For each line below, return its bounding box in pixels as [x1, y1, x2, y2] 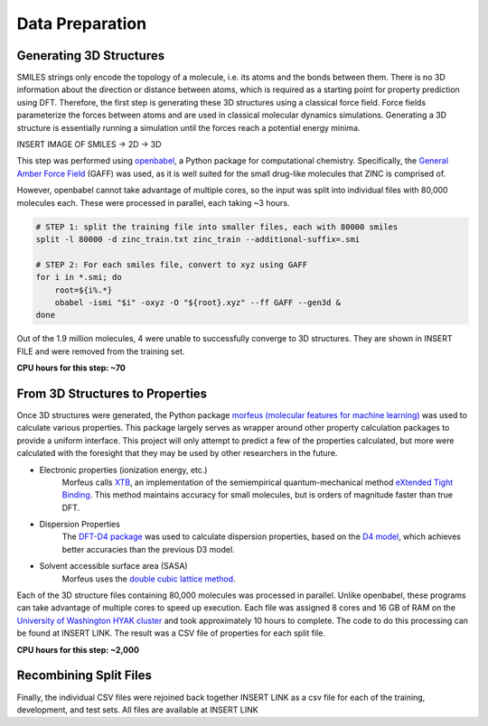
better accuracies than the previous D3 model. [61, 544, 235, 554]
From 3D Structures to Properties [16, 386, 208, 401]
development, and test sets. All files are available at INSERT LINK [16, 704, 258, 715]
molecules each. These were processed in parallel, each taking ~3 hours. [16, 197, 290, 208]
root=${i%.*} [54, 284, 113, 295]
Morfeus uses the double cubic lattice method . [61, 573, 236, 584]
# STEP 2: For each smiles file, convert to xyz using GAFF [35, 259, 308, 270]
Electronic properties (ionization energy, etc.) [39, 464, 208, 475]
